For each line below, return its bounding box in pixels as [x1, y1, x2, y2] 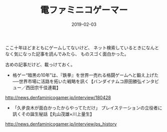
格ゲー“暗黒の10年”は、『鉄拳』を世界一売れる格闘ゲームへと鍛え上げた [12, 72, 159, 78]
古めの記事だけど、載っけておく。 [5, 61, 75, 67]
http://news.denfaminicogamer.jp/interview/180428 [5, 94, 111, 100]
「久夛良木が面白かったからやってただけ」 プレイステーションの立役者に [12, 105, 162, 111]
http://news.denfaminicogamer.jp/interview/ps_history [5, 121, 117, 127]
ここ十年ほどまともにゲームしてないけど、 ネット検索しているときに [5, 44, 146, 50]
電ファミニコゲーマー [39, 4, 128, 16]
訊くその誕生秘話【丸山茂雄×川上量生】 [12, 111, 95, 117]
